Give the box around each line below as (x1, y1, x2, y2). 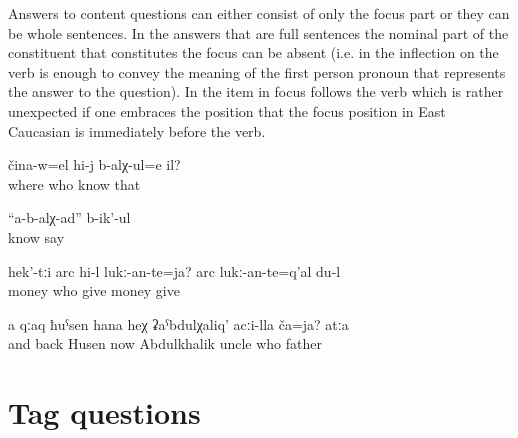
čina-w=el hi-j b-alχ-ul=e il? (8, 154, 181, 175)
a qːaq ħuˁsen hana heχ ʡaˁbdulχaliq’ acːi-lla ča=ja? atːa (8, 313, 349, 334)
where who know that (8, 173, 141, 194)
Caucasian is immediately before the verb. (8, 120, 266, 141)
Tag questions (8, 392, 201, 433)
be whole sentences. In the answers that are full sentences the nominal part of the (8, 22, 509, 43)
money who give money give (8, 280, 180, 301)
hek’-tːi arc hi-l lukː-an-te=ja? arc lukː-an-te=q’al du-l (8, 260, 341, 281)
